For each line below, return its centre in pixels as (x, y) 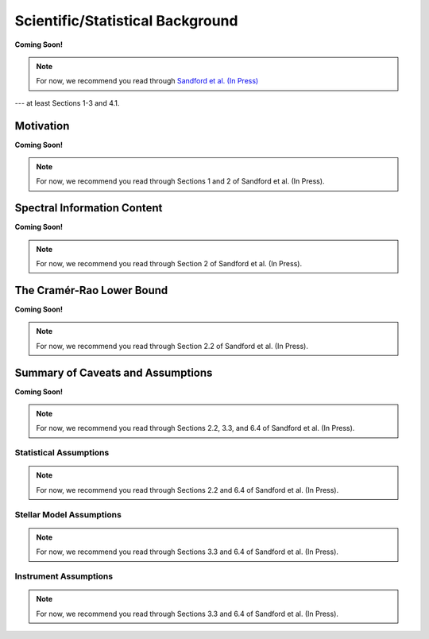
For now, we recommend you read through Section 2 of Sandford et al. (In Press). (169, 264)
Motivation (42, 126)
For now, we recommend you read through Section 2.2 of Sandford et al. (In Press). (172, 346)
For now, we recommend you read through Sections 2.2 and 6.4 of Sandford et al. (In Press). (187, 490)
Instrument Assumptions (64, 576)
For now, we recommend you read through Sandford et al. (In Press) (147, 81)
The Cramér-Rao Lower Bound (91, 290)
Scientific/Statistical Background (126, 21)
